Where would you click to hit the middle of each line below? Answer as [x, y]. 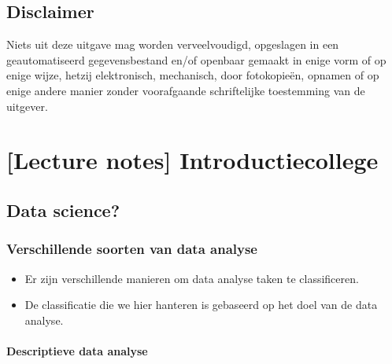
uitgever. [27, 106]
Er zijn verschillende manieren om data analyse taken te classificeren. [192, 278]
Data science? [63, 210]
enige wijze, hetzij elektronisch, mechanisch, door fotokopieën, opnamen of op [193, 75]
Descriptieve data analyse [77, 350]
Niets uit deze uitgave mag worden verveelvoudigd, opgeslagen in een [173, 44]
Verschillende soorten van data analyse [132, 249]
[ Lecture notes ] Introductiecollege [192, 160]
